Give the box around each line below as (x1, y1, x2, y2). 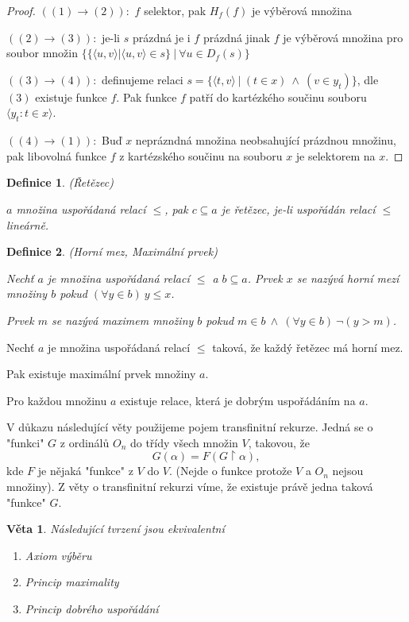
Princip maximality (25, 574, 119, 590)
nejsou (332, 462, 364, 479)
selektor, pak (144, 2, 206, 18)
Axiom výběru (25, 547, 92, 563)
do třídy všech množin (129, 434, 238, 450)
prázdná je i (132, 29, 191, 45)
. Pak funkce (116, 88, 177, 105)
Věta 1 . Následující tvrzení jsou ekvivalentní (6, 520, 225, 537)
